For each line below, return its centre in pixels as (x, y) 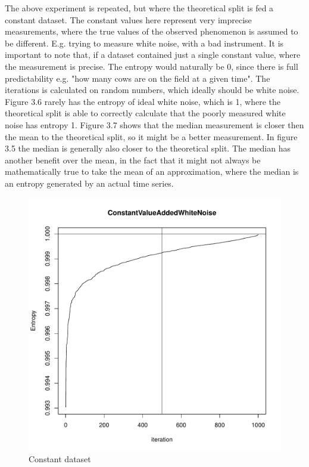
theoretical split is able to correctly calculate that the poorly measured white (145, 113)
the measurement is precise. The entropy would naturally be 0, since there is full (152, 66)
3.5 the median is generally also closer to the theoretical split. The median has (148, 148)
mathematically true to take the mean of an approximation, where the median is (152, 171)
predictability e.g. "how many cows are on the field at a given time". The (138, 78)
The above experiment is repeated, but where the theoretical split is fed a (139, 8)
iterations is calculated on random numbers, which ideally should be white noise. (152, 90)
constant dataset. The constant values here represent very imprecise (128, 19)
